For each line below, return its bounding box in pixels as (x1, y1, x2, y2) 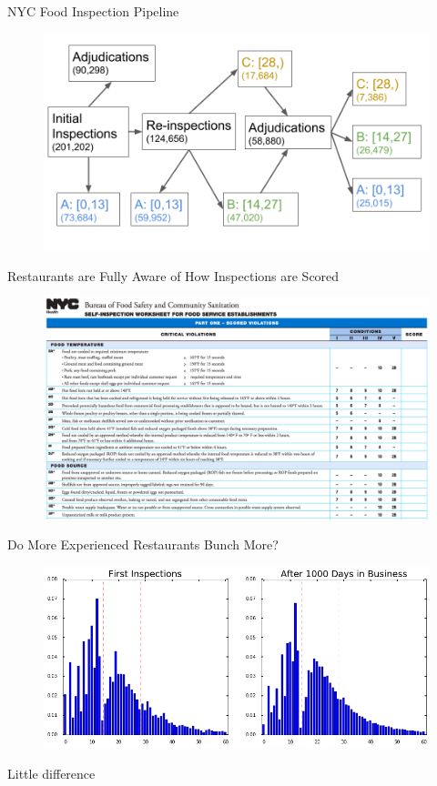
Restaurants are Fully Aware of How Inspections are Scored (7, 266, 340, 285)
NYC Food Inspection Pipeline (7, 2, 179, 20)
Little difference (7, 764, 96, 782)
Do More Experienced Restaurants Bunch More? (7, 535, 279, 554)
